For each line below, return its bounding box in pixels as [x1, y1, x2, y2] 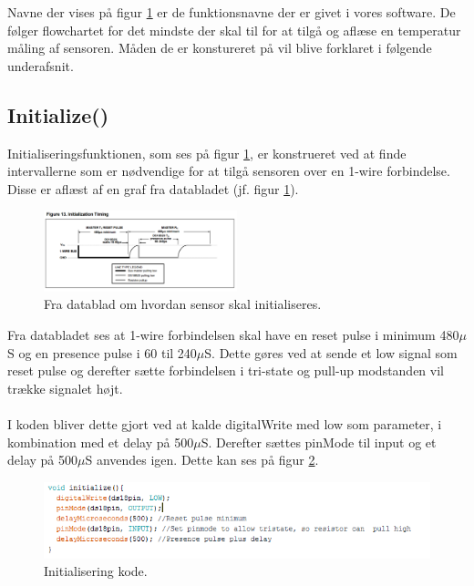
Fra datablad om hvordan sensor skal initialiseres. [44, 294, 322, 314]
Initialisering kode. [44, 561, 148, 581]
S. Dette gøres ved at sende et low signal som [204, 343, 458, 362]
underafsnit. [7, 56, 74, 75]
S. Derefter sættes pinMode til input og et [201, 432, 437, 451]
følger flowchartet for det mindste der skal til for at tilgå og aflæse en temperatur [7, 20, 461, 39]
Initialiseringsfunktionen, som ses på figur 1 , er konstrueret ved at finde [7, 143, 407, 162]
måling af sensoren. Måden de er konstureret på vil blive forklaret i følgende [7, 38, 432, 57]
